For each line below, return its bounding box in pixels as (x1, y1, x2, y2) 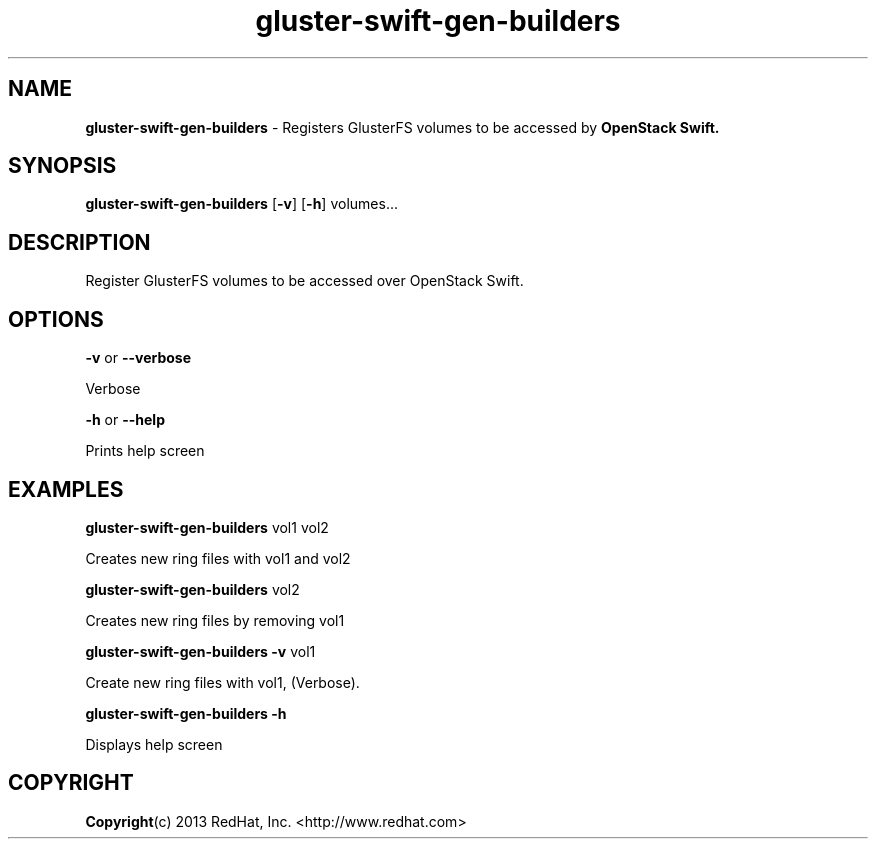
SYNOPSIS (8, 153, 117, 179)
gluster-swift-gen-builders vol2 (85, 580, 300, 598)
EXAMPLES (8, 476, 124, 502)
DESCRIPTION (8, 229, 151, 255)
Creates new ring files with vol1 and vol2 (85, 549, 351, 567)
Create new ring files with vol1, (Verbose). (85, 673, 360, 691)
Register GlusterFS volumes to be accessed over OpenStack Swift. (85, 272, 524, 290)
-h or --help (85, 411, 165, 429)
